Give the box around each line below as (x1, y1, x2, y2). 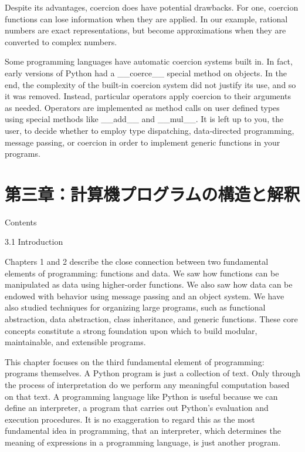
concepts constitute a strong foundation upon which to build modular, (5, 324, 257, 336)
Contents (5, 215, 37, 228)
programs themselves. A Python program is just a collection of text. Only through (5, 367, 301, 379)
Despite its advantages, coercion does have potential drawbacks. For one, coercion (5, 1, 299, 13)
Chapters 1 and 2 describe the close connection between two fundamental (5, 255, 269, 268)
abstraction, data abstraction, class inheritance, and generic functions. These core (5, 313, 298, 325)
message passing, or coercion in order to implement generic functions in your (5, 136, 280, 148)
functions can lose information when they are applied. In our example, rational (5, 12, 288, 25)
